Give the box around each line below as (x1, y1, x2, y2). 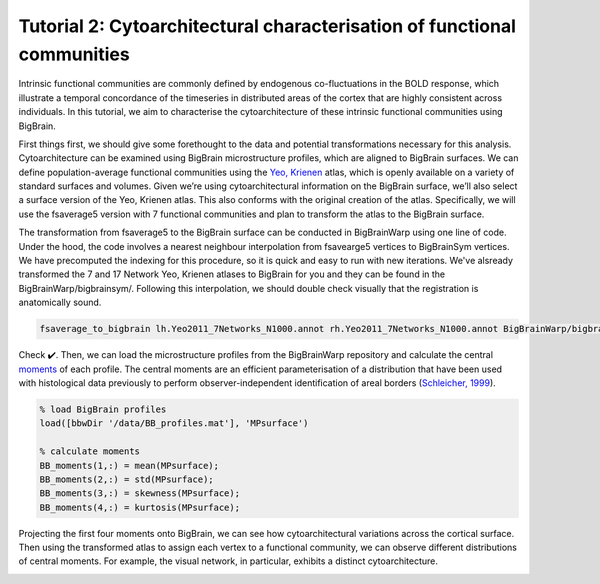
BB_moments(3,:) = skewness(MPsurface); (39, 488, 240, 499)
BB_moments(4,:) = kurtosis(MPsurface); (39, 501, 240, 513)
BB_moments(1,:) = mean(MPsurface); (39, 460, 220, 471)
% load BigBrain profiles (39, 403, 167, 415)
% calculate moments (39, 446, 140, 457)
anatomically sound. (18, 296, 102, 309)
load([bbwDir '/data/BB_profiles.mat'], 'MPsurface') (39, 418, 309, 429)
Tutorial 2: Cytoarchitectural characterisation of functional (18, 15, 517, 37)
